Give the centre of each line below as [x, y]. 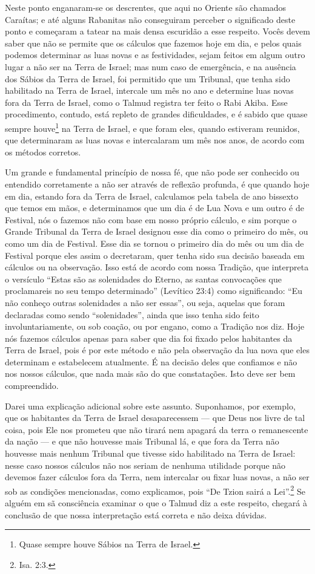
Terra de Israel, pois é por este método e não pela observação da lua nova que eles [157, 350]
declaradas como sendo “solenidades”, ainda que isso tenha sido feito [132, 314]
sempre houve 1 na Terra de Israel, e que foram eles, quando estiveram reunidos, [152, 127]
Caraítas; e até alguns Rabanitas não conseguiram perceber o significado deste [150, 19]
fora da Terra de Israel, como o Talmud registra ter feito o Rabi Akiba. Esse [146, 102]
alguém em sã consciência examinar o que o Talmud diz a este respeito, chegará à [156, 503]
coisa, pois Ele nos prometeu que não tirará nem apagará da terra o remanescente [157, 429]
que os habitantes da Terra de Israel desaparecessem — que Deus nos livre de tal [155, 418]
